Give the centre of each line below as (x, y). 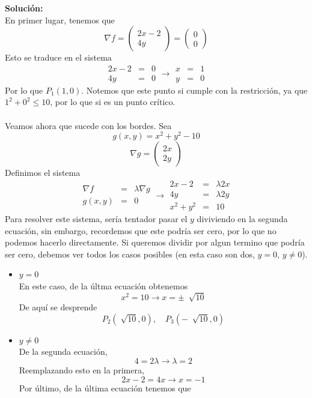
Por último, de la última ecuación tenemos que (105, 387)
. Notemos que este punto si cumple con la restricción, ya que (194, 90)
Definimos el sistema (43, 173)
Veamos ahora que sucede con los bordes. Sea (88, 125)
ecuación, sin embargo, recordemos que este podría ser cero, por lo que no (141, 230)
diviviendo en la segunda (242, 219)
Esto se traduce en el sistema (58, 57)
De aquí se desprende (58, 307)
